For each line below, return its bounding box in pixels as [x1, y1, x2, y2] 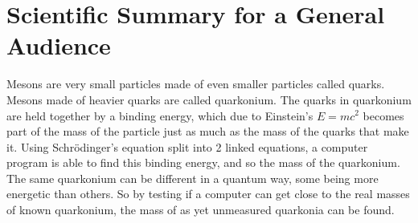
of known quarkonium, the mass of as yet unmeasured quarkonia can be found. [6, 201, 395, 218]
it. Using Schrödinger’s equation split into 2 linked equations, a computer [6, 138, 368, 155]
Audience [6, 29, 111, 62]
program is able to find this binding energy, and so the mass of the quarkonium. [6, 154, 400, 171]
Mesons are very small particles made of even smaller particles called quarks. [6, 75, 385, 92]
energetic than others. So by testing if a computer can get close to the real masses [6, 185, 410, 202]
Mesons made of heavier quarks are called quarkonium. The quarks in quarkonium [6, 91, 412, 107]
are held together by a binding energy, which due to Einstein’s [6, 107, 313, 124]
